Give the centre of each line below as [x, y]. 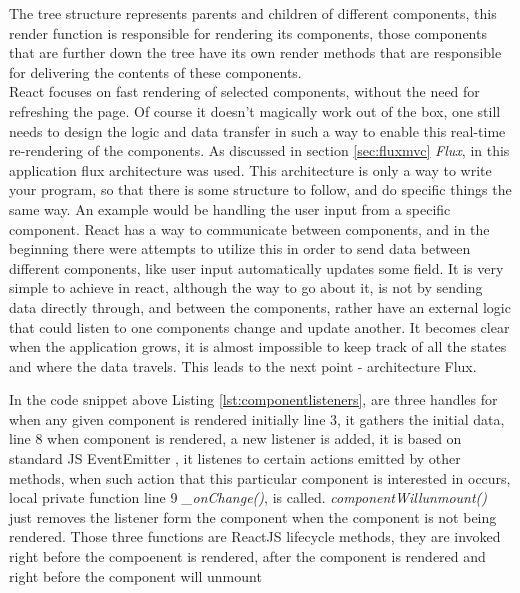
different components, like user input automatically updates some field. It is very [256, 267]
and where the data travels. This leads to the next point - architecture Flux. [243, 365]
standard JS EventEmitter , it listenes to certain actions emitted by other [235, 458]
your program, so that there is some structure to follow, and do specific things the [260, 189]
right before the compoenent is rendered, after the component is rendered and [247, 556]
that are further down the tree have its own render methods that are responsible [255, 52]
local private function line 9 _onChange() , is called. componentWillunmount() [248, 497]
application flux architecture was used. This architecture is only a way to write [250, 169]
